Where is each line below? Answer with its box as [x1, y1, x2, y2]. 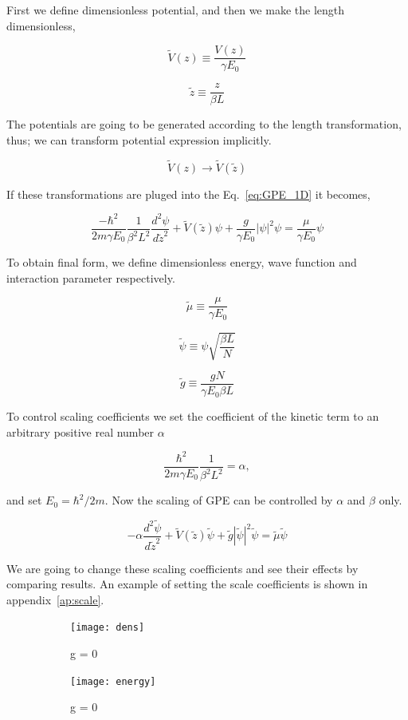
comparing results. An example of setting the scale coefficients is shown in [6, 576, 368, 592]
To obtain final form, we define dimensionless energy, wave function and [6, 254, 357, 271]
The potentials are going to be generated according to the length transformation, [6, 116, 402, 133]
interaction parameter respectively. [6, 269, 175, 286]
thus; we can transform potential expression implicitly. [6, 131, 272, 148]
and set [6, 492, 42, 508]
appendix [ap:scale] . [6, 591, 104, 607]
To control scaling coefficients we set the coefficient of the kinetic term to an [6, 408, 379, 425]
